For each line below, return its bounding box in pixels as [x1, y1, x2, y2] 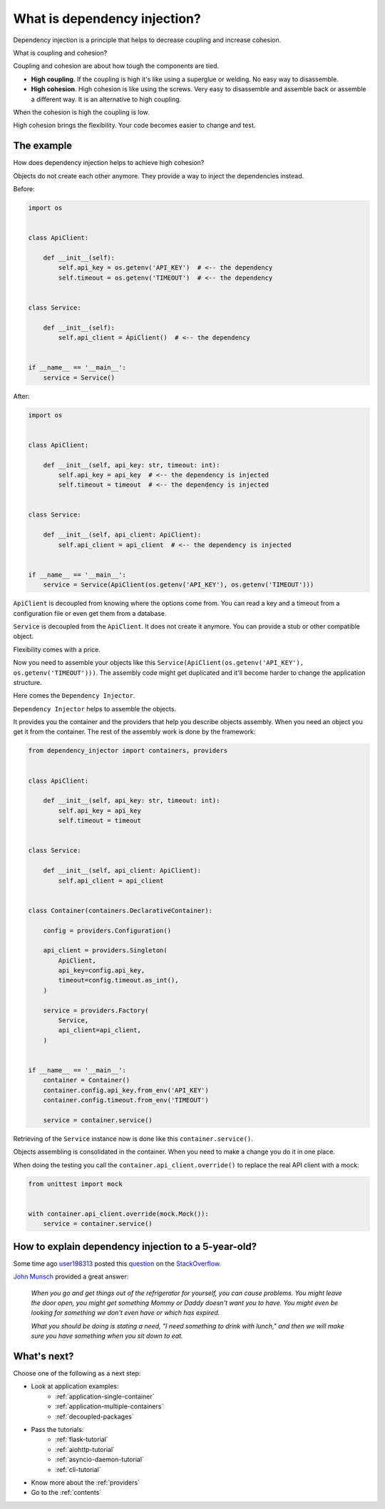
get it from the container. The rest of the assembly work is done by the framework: [13, 728, 256, 736]
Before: [13, 184, 35, 193]
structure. [13, 678, 42, 686]
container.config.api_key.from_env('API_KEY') [43, 1086, 210, 1094]
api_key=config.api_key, [58, 967, 145, 975]
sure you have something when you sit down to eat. [31, 1331, 183, 1341]
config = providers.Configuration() [43, 926, 171, 935]
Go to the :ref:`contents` [31, 1488, 102, 1497]
